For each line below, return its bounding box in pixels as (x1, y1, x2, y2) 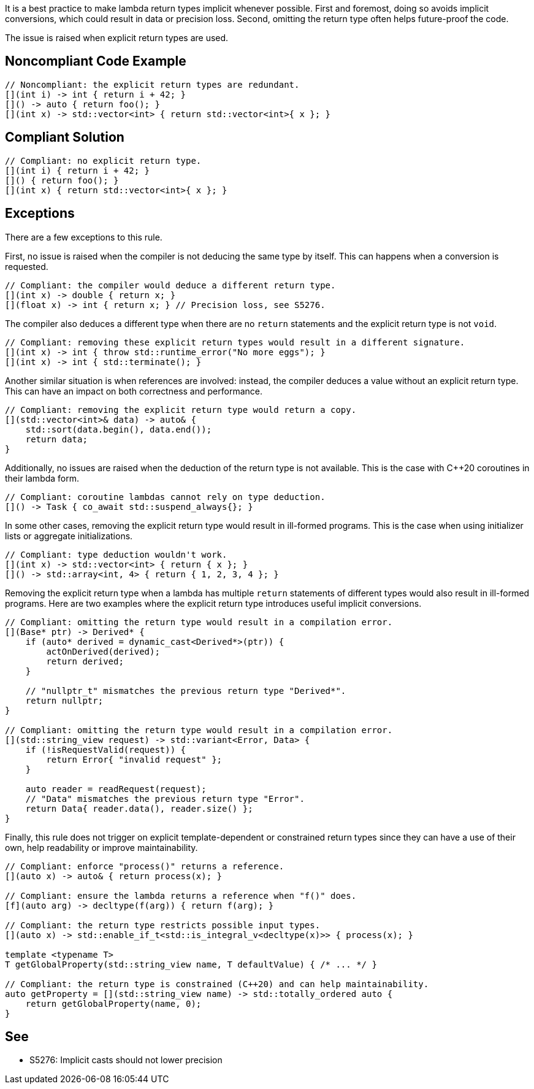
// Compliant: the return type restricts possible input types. (5, 920, 321, 930)
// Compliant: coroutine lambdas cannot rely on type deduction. (5, 491, 326, 502)
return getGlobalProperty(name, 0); (25, 998, 202, 1009)
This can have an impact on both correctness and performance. (5, 385, 262, 396)
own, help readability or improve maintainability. (5, 842, 198, 853)
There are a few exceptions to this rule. (5, 231, 162, 242)
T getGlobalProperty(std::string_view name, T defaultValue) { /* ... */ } (5, 959, 377, 969)
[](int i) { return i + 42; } (5, 165, 150, 175)
